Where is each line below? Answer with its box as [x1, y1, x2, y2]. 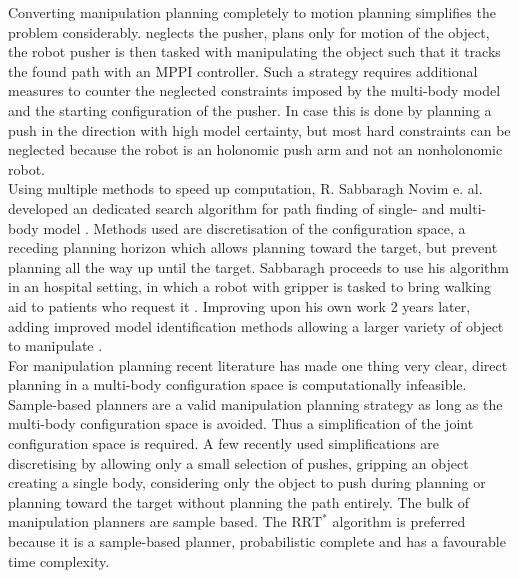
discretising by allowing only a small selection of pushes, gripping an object [8, 452, 469, 473]
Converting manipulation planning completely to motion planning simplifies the [8, 2, 496, 22]
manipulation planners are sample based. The [8, 511, 287, 532]
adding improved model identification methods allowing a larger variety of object [8, 315, 504, 336]
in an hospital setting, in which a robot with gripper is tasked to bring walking [8, 276, 492, 297]
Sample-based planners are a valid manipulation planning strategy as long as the [8, 393, 503, 414]
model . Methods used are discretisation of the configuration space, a [43, 217, 466, 238]
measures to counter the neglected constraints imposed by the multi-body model [8, 80, 501, 101]
